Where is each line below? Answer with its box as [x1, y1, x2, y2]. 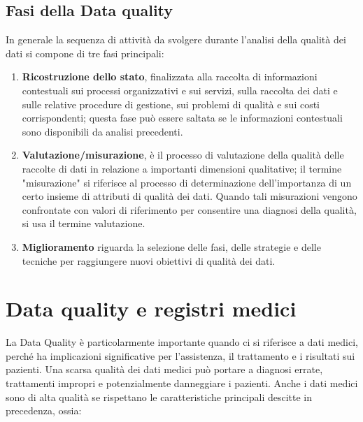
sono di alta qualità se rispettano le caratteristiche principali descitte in [6, 389, 313, 404]
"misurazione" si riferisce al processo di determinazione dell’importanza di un [22, 175, 352, 189]
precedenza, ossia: [6, 403, 82, 418]
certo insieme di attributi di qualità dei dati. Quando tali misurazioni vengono [22, 189, 357, 203]
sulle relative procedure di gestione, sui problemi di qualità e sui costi [22, 96, 320, 111]
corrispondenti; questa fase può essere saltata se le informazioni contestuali [22, 110, 343, 125]
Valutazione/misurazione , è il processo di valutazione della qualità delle [22, 147, 344, 162]
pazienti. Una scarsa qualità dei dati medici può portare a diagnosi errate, [6, 362, 323, 377]
